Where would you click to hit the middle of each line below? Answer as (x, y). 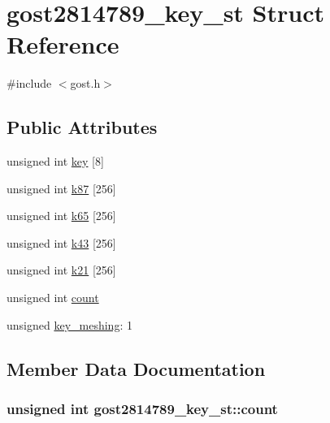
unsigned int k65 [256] (61, 216)
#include (29, 83)
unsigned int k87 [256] (61, 188)
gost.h (85, 83)
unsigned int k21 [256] (61, 270)
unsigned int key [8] (55, 161)
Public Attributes (82, 127)
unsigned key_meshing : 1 (69, 324)
